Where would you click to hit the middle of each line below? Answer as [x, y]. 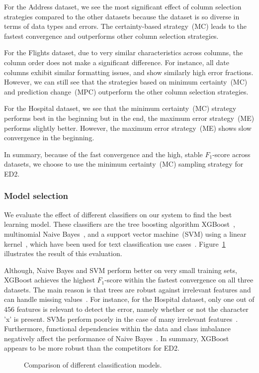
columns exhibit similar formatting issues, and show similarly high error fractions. [129, 72]
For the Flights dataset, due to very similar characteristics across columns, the [124, 52]
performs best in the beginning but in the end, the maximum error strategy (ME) [129, 118]
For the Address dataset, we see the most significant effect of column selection [123, 6]
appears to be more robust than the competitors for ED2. [92, 348]
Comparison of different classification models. [93, 365]
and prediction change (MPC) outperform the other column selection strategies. [126, 91]
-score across [231, 154]
